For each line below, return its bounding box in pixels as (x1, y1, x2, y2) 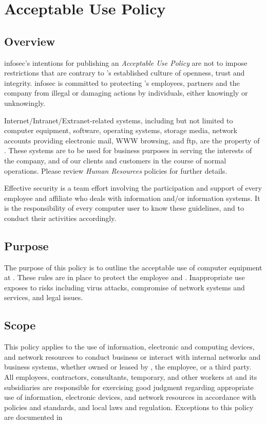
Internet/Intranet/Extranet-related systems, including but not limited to (4, 115, 233, 125)
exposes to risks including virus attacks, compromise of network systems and (4, 282, 245, 292)
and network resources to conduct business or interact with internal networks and (4, 351, 261, 362)
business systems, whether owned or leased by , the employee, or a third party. (4, 361, 252, 372)
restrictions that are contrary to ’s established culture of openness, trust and (4, 67, 245, 78)
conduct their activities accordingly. (4, 212, 117, 223)
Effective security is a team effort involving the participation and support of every (4, 182, 262, 193)
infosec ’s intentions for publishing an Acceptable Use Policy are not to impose (4, 57, 248, 68)
